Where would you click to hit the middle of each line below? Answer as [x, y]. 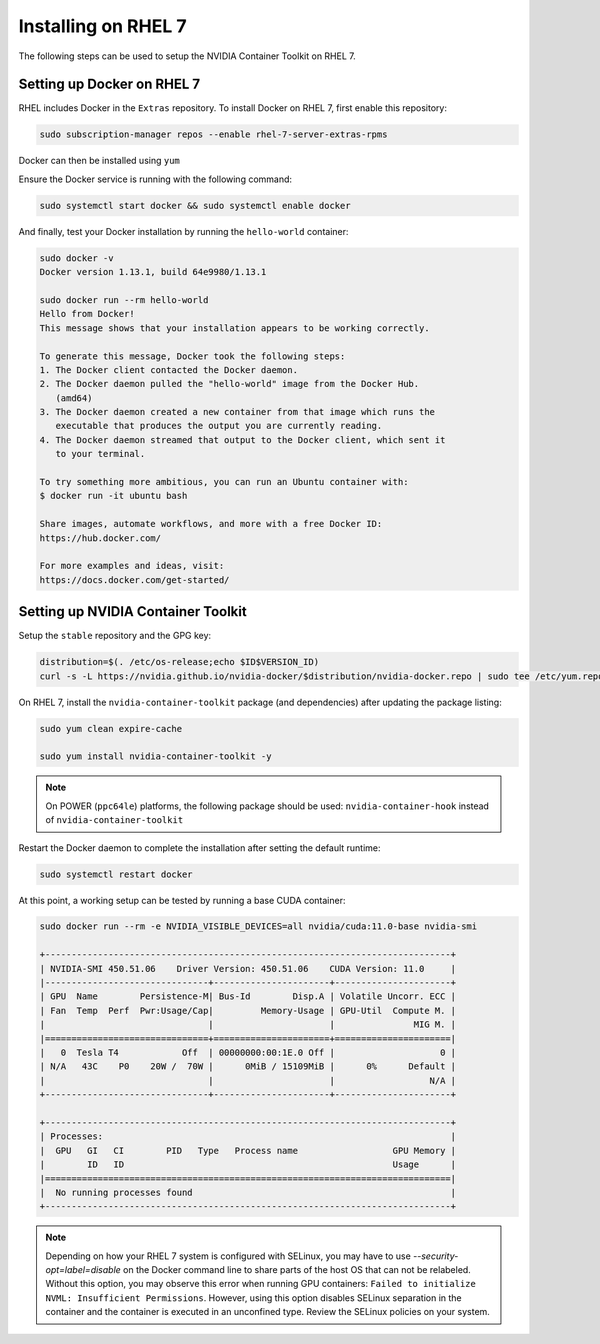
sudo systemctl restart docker [116, 874]
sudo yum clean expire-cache [111, 728]
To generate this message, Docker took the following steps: [192, 356]
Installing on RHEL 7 [102, 26]
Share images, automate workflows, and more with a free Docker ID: [211, 524]
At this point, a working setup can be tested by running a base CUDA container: [182, 900]
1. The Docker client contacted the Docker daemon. [169, 369]
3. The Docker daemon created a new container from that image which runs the [237, 412]
